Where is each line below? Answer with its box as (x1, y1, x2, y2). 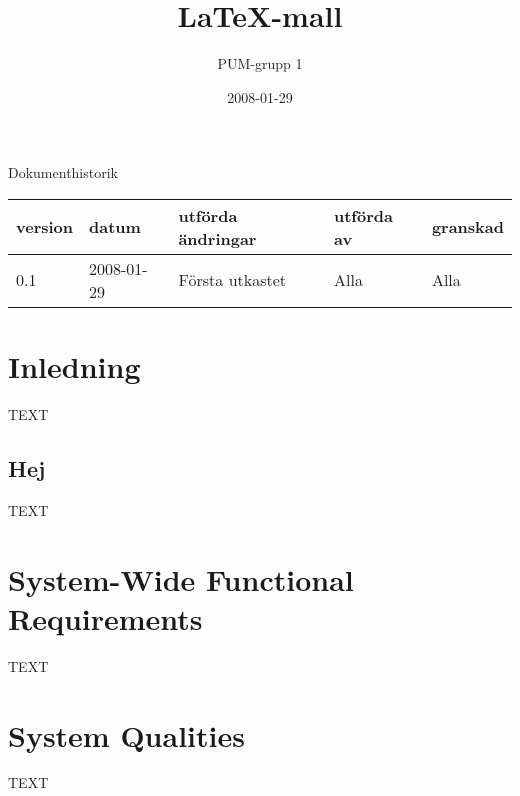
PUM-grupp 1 (217, 53, 303, 74)
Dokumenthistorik (8, 162, 118, 183)
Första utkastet (178, 268, 287, 292)
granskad (431, 215, 504, 239)
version (16, 215, 74, 239)
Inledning (8, 346, 141, 387)
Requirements (8, 597, 203, 638)
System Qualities (8, 714, 245, 755)
